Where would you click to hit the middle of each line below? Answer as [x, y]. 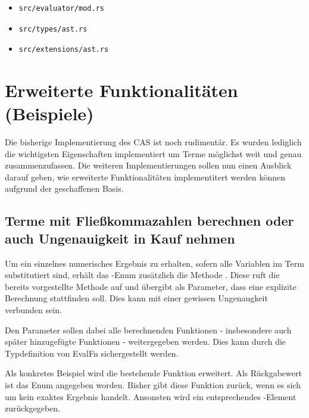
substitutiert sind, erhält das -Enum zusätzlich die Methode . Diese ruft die [142, 275]
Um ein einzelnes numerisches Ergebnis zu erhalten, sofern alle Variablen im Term [154, 263]
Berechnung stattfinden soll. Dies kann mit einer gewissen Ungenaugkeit [136, 298]
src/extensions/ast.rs [64, 50]
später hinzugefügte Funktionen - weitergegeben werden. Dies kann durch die [146, 341]
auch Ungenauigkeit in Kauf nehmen [120, 238]
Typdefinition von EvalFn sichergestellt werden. [92, 353]
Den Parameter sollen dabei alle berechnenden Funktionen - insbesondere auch [148, 330]
